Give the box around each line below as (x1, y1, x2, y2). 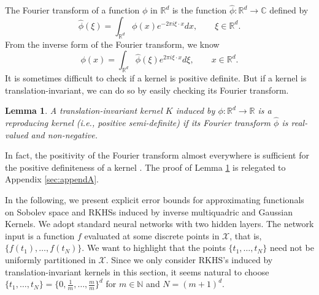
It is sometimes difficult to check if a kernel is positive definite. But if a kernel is (5, 72, 307, 84)
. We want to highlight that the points (82, 241, 226, 254)
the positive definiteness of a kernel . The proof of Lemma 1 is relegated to (5, 160, 286, 173)
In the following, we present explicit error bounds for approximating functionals (5, 193, 304, 206)
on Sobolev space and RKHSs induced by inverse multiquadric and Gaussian (5, 205, 293, 218)
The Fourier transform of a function (5, 4, 140, 17)
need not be (269, 241, 314, 254)
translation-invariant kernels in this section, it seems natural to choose (5, 265, 269, 278)
